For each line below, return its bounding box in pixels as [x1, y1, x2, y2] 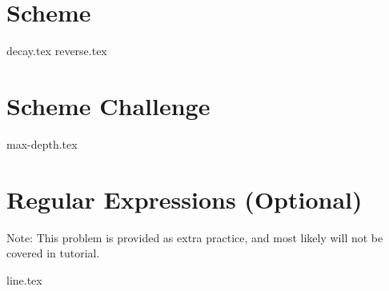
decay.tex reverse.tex [6, 42, 107, 59]
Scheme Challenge [6, 89, 211, 122]
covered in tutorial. [6, 245, 100, 261]
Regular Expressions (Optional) [6, 182, 363, 215]
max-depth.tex [6, 135, 78, 152]
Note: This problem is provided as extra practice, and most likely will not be [6, 229, 383, 245]
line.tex [6, 271, 42, 288]
